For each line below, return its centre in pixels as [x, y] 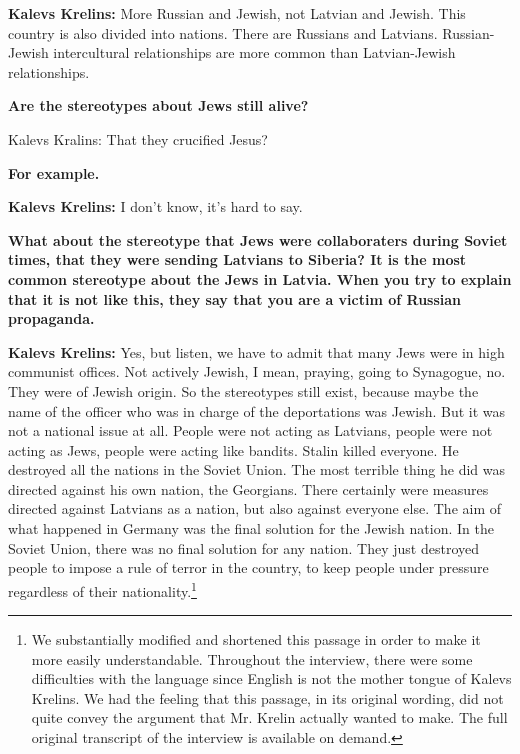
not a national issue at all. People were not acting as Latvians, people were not [250, 430]
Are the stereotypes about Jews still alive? [158, 105]
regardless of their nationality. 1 [102, 589]
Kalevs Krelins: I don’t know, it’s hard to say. [155, 206]
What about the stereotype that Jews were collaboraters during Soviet [258, 239]
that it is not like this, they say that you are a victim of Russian [235, 298]
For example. [54, 172]
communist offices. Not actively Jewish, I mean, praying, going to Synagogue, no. [257, 371]
